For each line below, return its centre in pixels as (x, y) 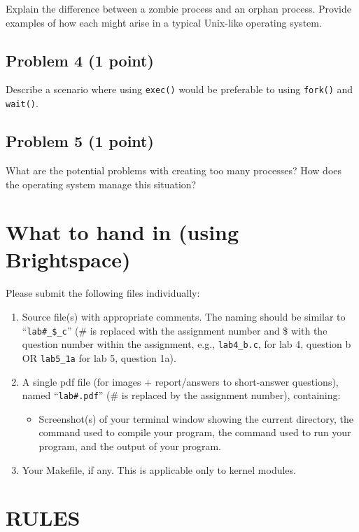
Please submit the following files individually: (103, 293)
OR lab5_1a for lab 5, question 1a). (99, 357)
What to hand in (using (122, 232)
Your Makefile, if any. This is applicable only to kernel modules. (159, 469)
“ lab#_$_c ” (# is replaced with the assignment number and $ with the (175, 330)
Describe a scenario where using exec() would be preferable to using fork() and (179, 89)
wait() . (22, 103)
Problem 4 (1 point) (80, 60)
